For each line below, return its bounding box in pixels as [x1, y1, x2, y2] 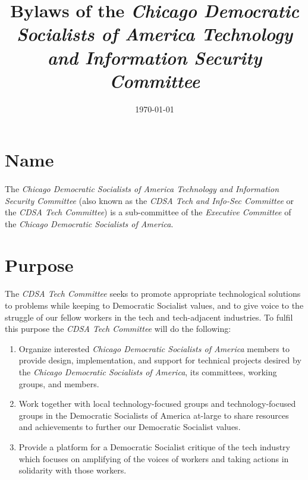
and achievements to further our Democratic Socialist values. [18, 421, 241, 433]
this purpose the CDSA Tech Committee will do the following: [5, 322, 231, 335]
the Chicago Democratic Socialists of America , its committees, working [18, 365, 277, 378]
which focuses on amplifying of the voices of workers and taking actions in [18, 452, 289, 465]
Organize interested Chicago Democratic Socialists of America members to [18, 342, 290, 354]
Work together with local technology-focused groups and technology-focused [18, 397, 296, 410]
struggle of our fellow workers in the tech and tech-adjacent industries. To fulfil [5, 310, 293, 323]
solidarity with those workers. [18, 464, 127, 476]
